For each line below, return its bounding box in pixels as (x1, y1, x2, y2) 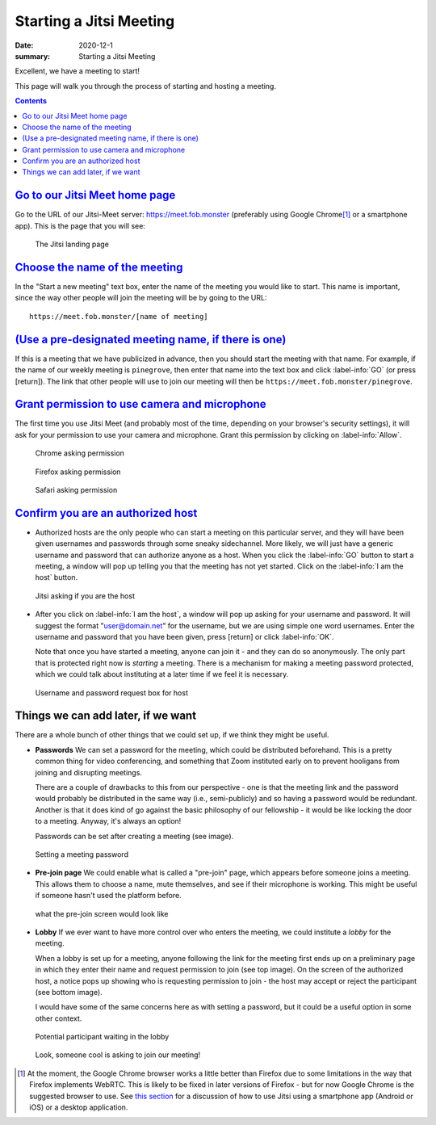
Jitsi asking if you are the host (35, 590, 135, 601)
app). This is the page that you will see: (15, 220, 145, 230)
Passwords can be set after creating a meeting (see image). (35, 831, 234, 841)
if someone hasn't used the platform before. (35, 891, 182, 900)
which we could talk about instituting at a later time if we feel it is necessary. (35, 670, 289, 679)
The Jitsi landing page (35, 239, 109, 250)
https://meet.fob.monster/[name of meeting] (29, 312, 209, 321)
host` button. (35, 573, 78, 582)
